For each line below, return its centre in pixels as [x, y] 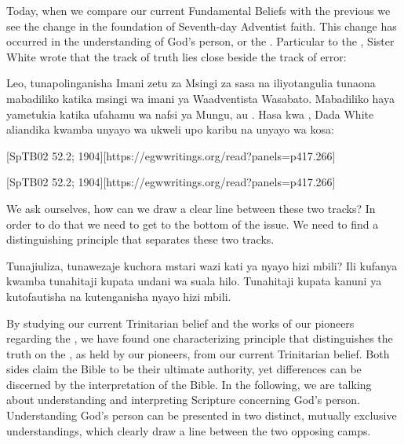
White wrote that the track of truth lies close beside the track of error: [177, 56]
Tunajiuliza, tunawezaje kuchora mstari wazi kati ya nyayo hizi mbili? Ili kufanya [202, 265]
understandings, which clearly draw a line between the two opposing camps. [189, 430]
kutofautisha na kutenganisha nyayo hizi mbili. [119, 296]
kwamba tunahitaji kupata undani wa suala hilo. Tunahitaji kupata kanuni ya [194, 281]
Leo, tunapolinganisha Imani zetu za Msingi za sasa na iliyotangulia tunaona [191, 83]
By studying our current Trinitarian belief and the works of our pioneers [180, 323]
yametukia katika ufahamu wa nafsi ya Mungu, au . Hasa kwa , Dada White [190, 114]
